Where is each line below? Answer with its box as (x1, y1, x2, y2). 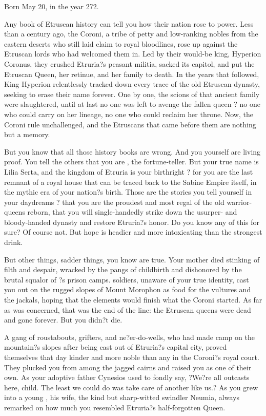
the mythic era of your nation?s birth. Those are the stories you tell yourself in (4, 186, 252, 197)
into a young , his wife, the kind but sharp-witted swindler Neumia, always (4, 392, 239, 403)
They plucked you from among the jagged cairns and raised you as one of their (4, 362, 252, 372)
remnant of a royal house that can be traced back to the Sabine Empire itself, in (4, 176, 257, 187)
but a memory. (4, 129, 50, 140)
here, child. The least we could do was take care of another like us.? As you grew (4, 382, 258, 392)
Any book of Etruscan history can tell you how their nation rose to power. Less (4, 18, 254, 29)
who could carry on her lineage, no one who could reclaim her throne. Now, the (4, 108, 253, 119)
